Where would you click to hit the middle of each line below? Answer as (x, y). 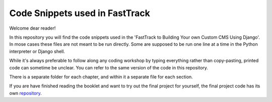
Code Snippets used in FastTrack (80, 13)
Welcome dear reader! (32, 28)
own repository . (26, 93)
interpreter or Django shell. (37, 51)
